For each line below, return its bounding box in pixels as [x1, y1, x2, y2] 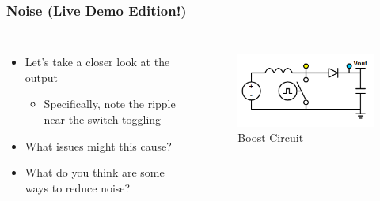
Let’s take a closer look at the [25, 54, 170, 70]
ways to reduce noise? [25, 179, 131, 195]
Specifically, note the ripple [44, 95, 176, 112]
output [25, 69, 59, 85]
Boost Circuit [237, 129, 304, 146]
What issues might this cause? [25, 137, 172, 154]
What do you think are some [25, 164, 165, 181]
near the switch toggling [44, 111, 161, 127]
